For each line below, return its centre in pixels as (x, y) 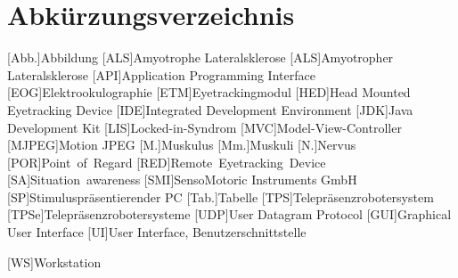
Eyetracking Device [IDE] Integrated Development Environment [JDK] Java (210, 109)
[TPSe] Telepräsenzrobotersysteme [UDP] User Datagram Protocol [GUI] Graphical (229, 214)
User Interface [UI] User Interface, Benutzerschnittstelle (157, 232)
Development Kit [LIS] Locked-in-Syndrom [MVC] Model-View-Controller (204, 127)
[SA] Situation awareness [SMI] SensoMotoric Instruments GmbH (182, 180)
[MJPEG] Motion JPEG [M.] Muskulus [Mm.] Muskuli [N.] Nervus (182, 145)
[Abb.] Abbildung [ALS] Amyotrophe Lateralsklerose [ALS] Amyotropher (200, 57)
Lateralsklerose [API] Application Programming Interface (161, 74)
